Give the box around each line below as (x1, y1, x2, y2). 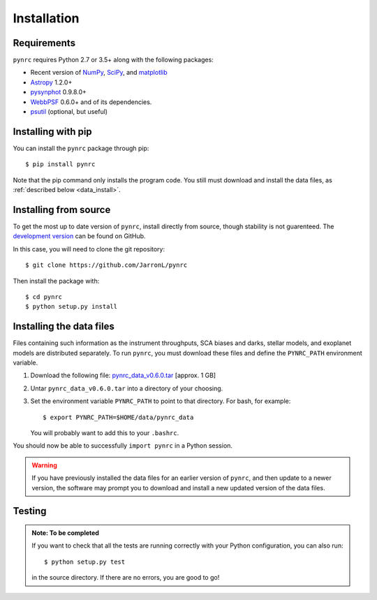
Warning (31, 461, 57, 469)
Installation (13, 10, 80, 26)
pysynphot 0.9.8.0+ (30, 88, 87, 96)
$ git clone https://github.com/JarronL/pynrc (25, 261, 188, 269)
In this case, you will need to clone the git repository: (13, 244, 165, 253)
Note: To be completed (31, 528, 99, 537)
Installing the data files (13, 321, 114, 332)
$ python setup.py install (25, 302, 118, 311)
